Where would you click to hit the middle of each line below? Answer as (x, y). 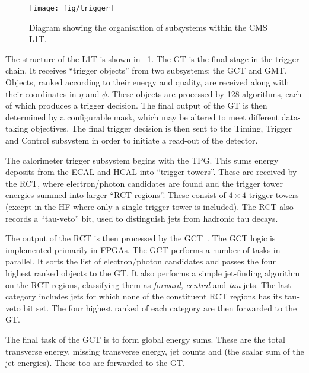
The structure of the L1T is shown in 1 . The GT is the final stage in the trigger (152, 58)
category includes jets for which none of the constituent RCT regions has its (144, 296)
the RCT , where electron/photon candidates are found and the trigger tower (144, 183)
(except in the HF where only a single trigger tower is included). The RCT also (149, 206)
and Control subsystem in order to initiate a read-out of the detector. (132, 140)
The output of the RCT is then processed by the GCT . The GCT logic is (141, 238)
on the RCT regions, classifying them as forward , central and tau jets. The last (148, 284)
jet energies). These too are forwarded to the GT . (95, 363)
